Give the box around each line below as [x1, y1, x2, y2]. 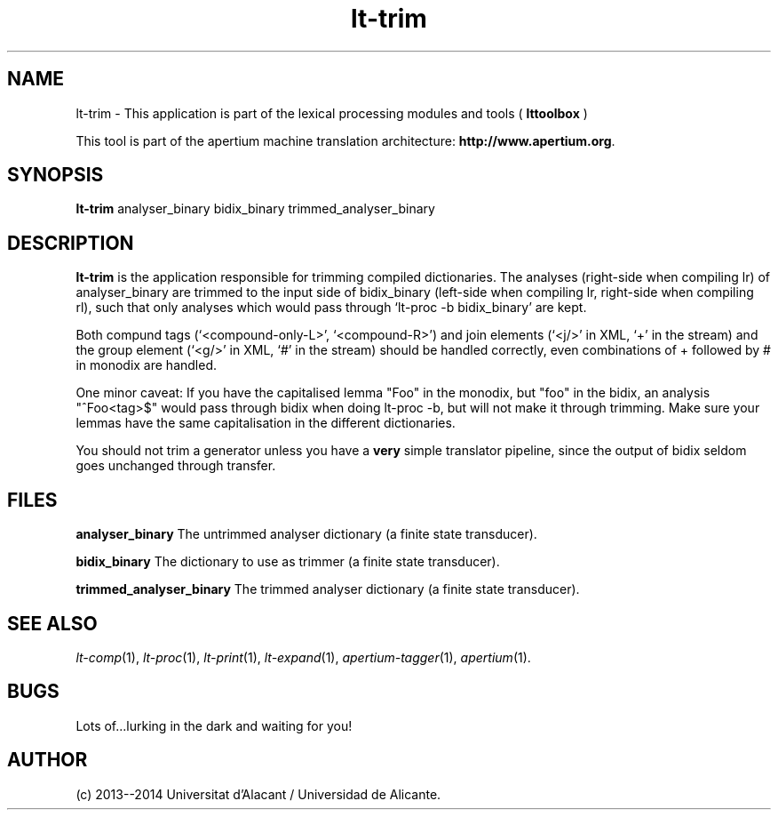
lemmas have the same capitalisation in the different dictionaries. [75, 415, 456, 431]
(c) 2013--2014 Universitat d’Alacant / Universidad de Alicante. [75, 786, 441, 802]
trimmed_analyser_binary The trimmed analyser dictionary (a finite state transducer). [75, 581, 580, 597]
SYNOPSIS [7, 164, 104, 187]
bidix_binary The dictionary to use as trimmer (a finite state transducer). [75, 554, 500, 570]
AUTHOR [7, 749, 88, 772]
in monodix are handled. [75, 357, 217, 373]
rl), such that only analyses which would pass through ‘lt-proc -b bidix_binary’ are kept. [75, 300, 587, 316]
